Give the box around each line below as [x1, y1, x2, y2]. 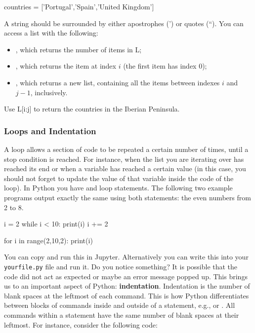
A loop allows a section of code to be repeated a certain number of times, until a [4, 144, 249, 154]
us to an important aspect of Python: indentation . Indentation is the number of [4, 281, 250, 291]
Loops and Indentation [4, 124, 96, 137]
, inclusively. [30, 87, 68, 97]
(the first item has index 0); [123, 61, 207, 71]
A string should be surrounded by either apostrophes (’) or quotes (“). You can [4, 18, 244, 28]
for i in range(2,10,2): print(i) [4, 235, 93, 245]
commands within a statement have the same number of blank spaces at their [4, 309, 239, 320]
